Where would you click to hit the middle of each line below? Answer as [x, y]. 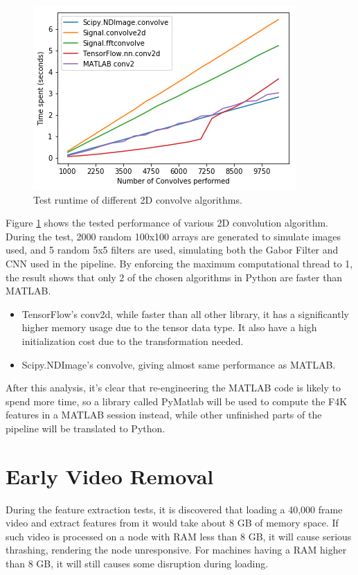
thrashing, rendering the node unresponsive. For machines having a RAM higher [176, 550]
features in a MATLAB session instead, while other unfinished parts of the [164, 415]
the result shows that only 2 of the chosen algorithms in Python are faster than [174, 277]
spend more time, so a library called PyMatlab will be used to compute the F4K [177, 401]
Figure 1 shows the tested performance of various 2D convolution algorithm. [167, 223]
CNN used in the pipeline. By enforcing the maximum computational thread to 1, [179, 263]
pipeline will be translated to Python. [86, 428]
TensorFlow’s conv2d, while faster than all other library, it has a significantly [185, 313]
